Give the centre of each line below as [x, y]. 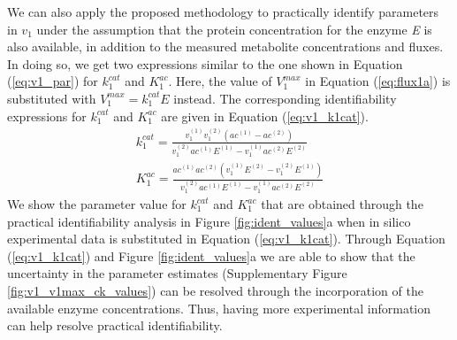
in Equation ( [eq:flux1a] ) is [378, 81]
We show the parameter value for [97, 204]
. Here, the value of [220, 81]
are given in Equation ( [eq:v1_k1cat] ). [265, 116]
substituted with [52, 98]
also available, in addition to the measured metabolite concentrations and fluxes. [225, 46]
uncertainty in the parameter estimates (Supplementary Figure [177, 273]
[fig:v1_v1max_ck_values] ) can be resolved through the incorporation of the [215, 290]
